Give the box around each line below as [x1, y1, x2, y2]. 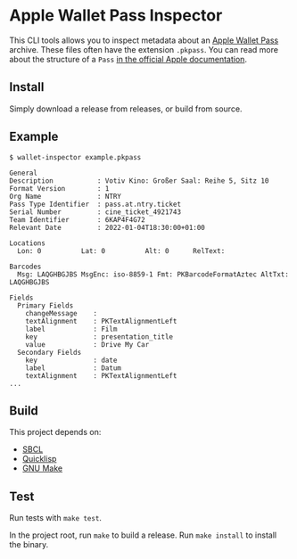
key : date [25, 356, 118, 365]
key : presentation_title [25, 332, 174, 341]
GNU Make [21, 463, 63, 473]
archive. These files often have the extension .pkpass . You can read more [9, 44, 279, 54]
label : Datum [25, 363, 122, 373]
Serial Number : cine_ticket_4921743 [9, 207, 181, 217]
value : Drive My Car [25, 340, 150, 349]
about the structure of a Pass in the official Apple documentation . [9, 53, 248, 64]
